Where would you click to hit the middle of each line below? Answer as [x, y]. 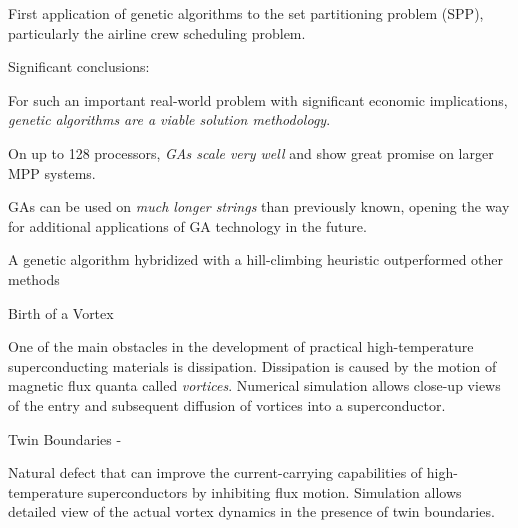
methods [34, 278]
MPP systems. [52, 172]
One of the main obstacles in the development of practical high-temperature [241, 346]
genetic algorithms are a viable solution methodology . [169, 119]
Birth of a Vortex [61, 312]
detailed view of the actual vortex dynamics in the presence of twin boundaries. [251, 511]
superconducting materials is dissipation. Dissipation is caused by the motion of [252, 365]
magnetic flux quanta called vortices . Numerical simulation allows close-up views [254, 385]
